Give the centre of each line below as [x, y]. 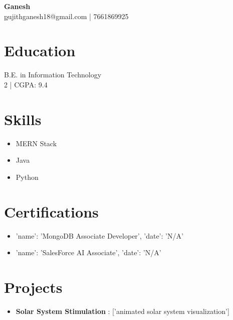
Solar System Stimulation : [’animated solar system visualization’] [123, 311]
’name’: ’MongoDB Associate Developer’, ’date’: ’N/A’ [99, 235]
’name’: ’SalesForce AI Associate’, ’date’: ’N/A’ [88, 252]
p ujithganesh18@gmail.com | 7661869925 [66, 16]
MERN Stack [36, 143]
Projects [33, 287]
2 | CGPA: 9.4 [26, 84]
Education [40, 50]
